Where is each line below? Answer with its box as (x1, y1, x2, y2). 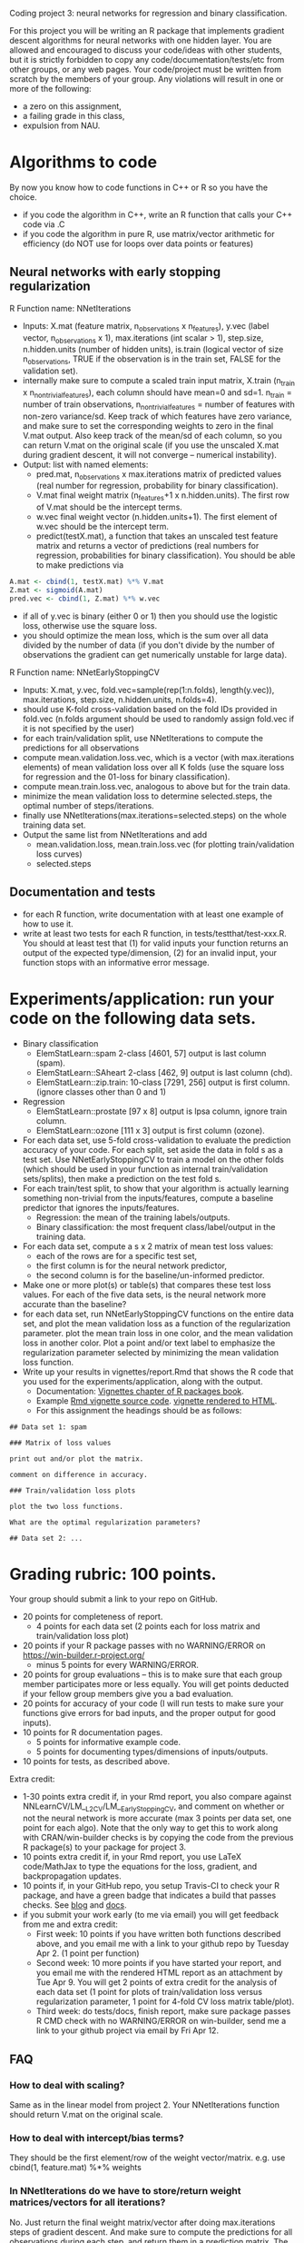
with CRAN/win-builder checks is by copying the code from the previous (22, 1832, 294, 1843)
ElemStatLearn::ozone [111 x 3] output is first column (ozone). (35, 1125, 265, 1136)
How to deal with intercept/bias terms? (9, 2131, 184, 2144)
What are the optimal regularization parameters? (9, 1517, 201, 1527)
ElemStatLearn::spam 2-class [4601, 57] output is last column (35, 1047, 267, 1058)
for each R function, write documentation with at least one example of (22, 908, 284, 919)
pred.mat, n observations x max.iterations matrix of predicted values (35, 468, 282, 481)
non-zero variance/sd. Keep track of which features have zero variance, (22, 411, 292, 422)
